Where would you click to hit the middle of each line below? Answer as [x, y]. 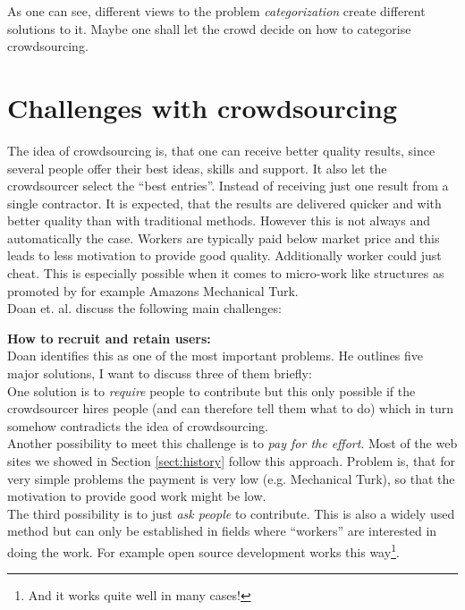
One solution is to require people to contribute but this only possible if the [211, 390]
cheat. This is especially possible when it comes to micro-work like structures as [226, 273]
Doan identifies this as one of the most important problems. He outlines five [216, 356]
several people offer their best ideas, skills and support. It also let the [197, 168]
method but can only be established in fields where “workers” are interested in [222, 531]
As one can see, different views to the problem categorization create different [216, 11]
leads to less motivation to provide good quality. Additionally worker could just [224, 255]
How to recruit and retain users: [109, 338]
